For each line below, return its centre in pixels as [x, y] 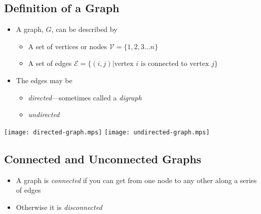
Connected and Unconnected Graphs [103, 158]
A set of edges [50, 63]
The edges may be [44, 80]
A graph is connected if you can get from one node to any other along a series [136, 180]
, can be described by [84, 29]
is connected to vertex [175, 64]
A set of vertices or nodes [68, 46]
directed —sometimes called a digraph [85, 97]
